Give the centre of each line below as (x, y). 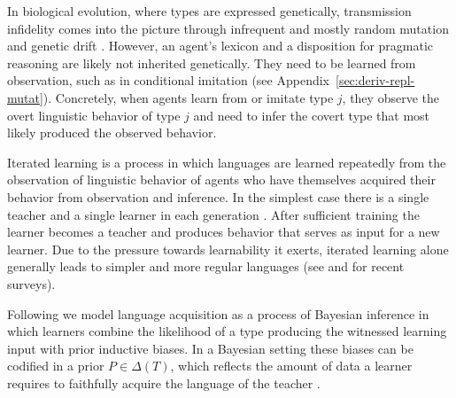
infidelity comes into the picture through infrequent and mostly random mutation (228, 28)
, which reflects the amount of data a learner (291, 366)
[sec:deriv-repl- (375, 80)
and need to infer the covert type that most (312, 115)
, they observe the (390, 97)
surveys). (31, 283)
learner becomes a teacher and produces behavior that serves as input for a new (224, 232)
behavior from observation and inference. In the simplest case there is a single (218, 196)
